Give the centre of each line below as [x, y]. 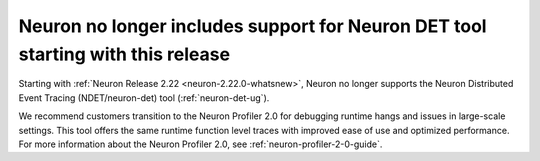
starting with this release [124, 54]
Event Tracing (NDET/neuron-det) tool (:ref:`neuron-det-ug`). [144, 97]
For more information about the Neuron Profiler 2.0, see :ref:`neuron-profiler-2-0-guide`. [200, 144]
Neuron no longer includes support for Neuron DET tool [252, 26]
